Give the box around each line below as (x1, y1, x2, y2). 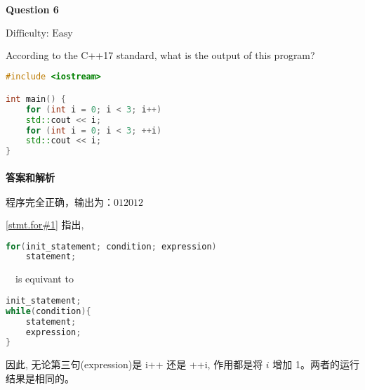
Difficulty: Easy (6, 28, 73, 39)
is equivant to (15, 271, 74, 286)
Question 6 (6, 1, 59, 16)
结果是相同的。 (6, 370, 74, 385)
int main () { (6, 93, 66, 104)
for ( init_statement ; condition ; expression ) (6, 241, 217, 252)
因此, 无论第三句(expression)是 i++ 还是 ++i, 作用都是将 (6, 357, 263, 372)
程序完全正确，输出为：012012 (6, 197, 143, 208)
